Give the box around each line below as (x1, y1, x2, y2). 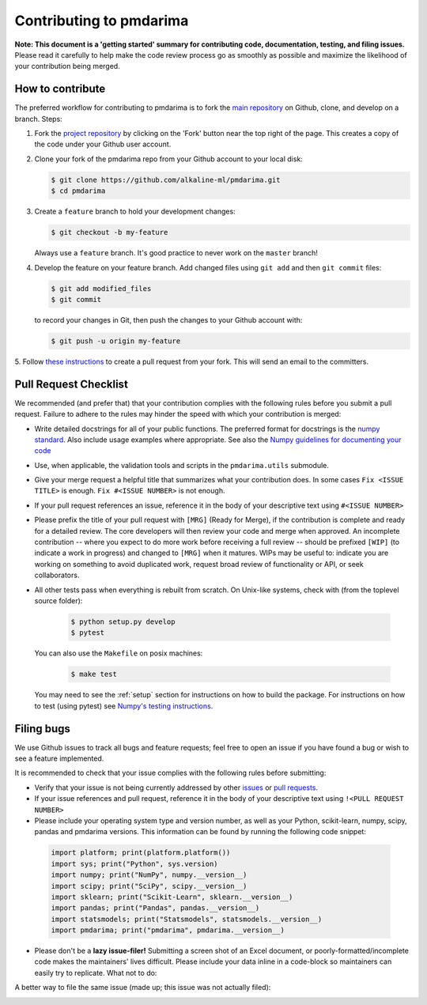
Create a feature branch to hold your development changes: (34, 206, 236, 217)
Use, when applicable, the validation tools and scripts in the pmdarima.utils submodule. (34, 460, 330, 470)
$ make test (70, 670, 118, 679)
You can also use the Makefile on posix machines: (34, 648, 203, 658)
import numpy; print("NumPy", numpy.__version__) (51, 871, 248, 879)
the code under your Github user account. (34, 139, 172, 149)
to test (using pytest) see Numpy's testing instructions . (34, 701, 213, 711)
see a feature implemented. (14, 754, 104, 763)
